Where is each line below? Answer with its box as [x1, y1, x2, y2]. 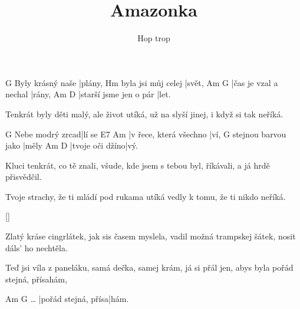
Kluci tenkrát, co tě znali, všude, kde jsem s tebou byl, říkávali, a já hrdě [5, 159, 270, 171]
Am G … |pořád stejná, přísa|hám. [5, 292, 129, 305]
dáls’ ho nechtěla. [5, 241, 68, 254]
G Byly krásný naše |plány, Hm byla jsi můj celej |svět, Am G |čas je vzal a [5, 76, 278, 88]
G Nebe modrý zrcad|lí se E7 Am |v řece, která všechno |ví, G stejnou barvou [5, 127, 286, 140]
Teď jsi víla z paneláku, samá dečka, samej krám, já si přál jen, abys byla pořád [5, 261, 294, 274]
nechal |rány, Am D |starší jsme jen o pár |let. [5, 88, 171, 100]
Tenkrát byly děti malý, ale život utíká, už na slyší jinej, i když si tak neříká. [5, 107, 283, 120]
